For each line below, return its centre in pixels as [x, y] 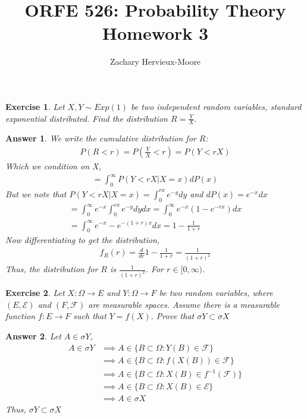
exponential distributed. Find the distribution [87, 118]
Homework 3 [155, 33]
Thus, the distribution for [52, 269]
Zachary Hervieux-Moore [155, 62]
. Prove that [173, 316]
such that [90, 316]
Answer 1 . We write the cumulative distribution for [101, 138]
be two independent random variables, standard [216, 106]
